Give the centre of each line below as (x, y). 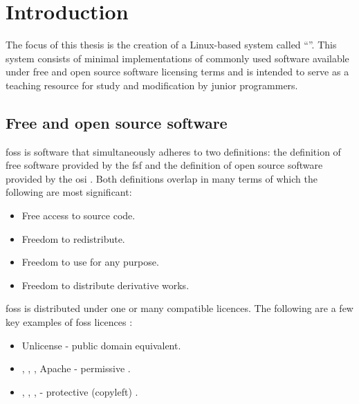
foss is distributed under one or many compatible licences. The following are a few (179, 308)
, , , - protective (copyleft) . (80, 391)
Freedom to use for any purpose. (90, 262)
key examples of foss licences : (69, 322)
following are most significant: (69, 192)
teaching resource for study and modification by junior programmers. (152, 85)
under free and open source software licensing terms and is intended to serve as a (177, 72)
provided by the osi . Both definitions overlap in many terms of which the (162, 178)
